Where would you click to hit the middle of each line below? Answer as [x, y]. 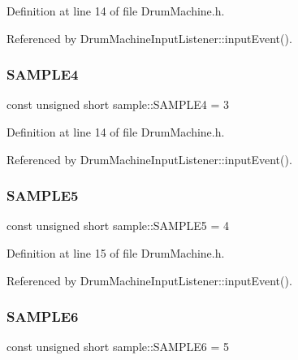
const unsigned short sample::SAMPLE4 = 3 [118, 104]
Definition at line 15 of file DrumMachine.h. [116, 253]
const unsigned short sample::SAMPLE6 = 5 [118, 347]
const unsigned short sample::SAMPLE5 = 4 [118, 226]
